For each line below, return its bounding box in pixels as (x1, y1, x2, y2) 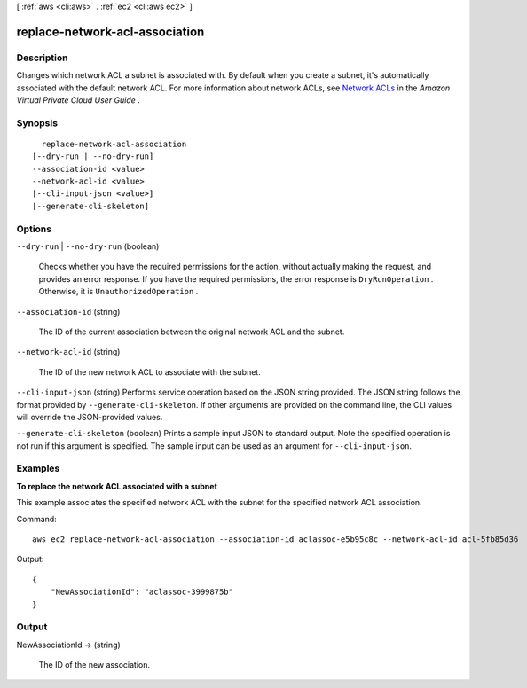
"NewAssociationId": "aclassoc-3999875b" (50, 587, 234, 598)
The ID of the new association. (38, 660, 151, 670)
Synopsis (16, 116, 58, 129)
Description (16, 51, 68, 64)
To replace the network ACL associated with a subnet (16, 481, 217, 491)
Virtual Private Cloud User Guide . (16, 94, 141, 106)
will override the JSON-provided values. (16, 411, 163, 422)
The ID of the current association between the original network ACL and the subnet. (38, 326, 345, 337)
